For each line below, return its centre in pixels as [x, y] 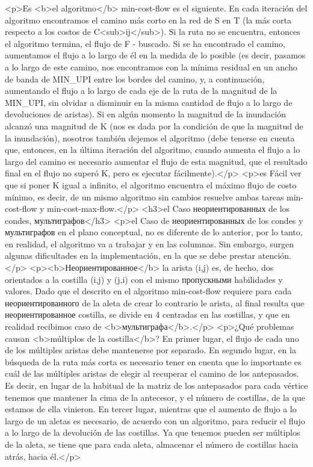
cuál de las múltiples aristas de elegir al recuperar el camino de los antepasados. [152, 373]
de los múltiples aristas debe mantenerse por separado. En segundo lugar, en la [150, 350]
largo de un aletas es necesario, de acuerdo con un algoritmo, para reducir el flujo [155, 420]
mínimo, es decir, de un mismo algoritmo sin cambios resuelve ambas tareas [144, 196]
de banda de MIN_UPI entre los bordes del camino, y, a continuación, [135, 79]
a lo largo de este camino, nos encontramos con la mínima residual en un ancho [151, 66]
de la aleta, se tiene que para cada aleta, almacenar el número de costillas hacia [152, 444]
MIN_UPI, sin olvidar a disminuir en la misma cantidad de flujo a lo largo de [149, 102]
